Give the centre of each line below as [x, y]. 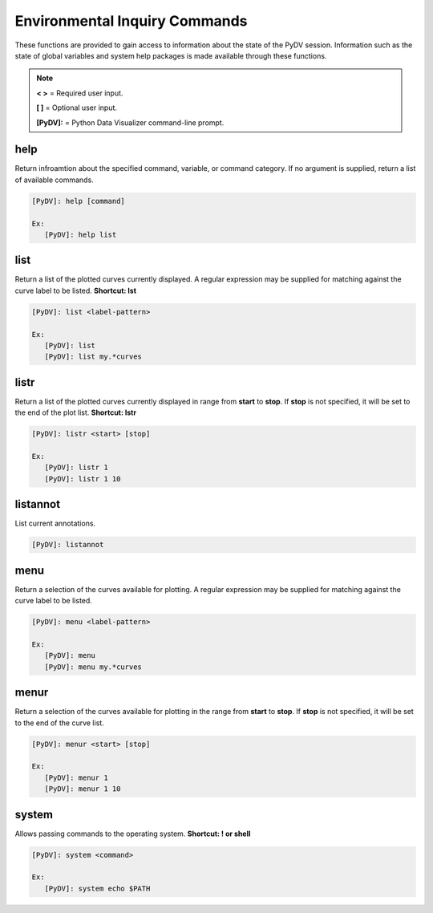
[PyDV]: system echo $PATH [97, 888]
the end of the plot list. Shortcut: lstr [75, 412]
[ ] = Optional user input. [77, 108]
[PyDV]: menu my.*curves [93, 667]
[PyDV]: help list [81, 234]
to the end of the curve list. [59, 723]
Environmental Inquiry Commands [131, 21]
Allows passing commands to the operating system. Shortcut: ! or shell [133, 834]
